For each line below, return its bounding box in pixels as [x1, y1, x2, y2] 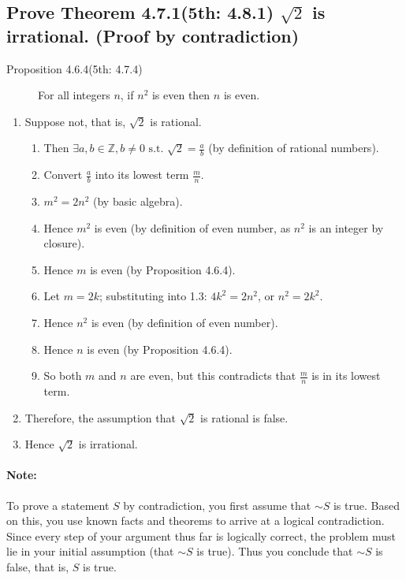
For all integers [38, 87, 110, 103]
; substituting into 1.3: [99, 288, 207, 304]
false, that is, [6, 558, 69, 574]
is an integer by [308, 219, 384, 236]
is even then [151, 87, 210, 103]
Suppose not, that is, [24, 113, 126, 129]
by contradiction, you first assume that [123, 496, 311, 513]
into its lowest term [95, 166, 189, 183]
